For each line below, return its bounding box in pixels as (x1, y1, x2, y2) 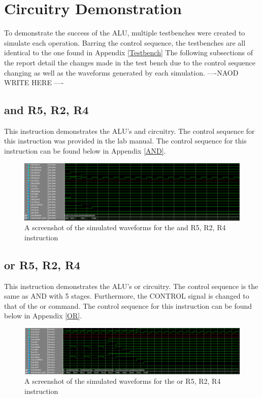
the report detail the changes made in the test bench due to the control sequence (4, 57, 255, 67)
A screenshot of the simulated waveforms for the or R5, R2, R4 (24, 376, 221, 386)
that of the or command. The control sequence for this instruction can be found (4, 300, 252, 311)
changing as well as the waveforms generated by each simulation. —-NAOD (4, 67, 239, 78)
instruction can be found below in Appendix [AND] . (4, 146, 166, 156)
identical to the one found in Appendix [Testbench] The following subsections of (4, 47, 253, 58)
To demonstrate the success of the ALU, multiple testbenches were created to (4, 27, 245, 38)
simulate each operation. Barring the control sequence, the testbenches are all (4, 37, 246, 48)
